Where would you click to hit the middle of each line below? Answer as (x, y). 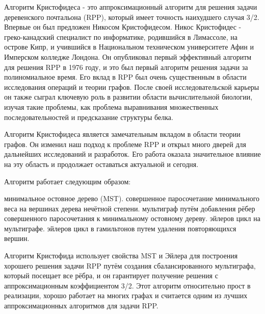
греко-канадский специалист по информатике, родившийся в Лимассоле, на (121, 37)
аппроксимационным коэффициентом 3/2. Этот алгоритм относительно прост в (127, 285)
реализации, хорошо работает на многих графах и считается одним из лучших (126, 295)
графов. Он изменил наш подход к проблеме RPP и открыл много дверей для (125, 144)
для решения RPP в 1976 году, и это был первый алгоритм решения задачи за (126, 67)
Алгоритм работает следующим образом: (68, 181)
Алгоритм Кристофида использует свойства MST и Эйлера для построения (121, 256)
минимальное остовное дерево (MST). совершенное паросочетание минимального (132, 198)
